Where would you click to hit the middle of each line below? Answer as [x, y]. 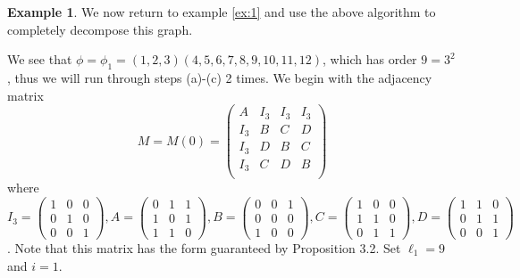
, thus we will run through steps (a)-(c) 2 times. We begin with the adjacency [220, 77]
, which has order [370, 59]
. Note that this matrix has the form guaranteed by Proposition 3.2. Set [204, 247]
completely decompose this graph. [100, 29]
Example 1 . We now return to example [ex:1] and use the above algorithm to [222, 12]
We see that [40, 59]
